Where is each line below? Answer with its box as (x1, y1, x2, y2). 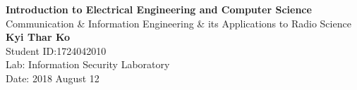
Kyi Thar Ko (6, 30, 71, 44)
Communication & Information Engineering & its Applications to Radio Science (6, 15, 351, 30)
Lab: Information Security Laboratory (6, 57, 170, 72)
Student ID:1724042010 (6, 43, 107, 58)
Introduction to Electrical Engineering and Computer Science (6, 2, 312, 16)
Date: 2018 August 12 (6, 70, 99, 85)
